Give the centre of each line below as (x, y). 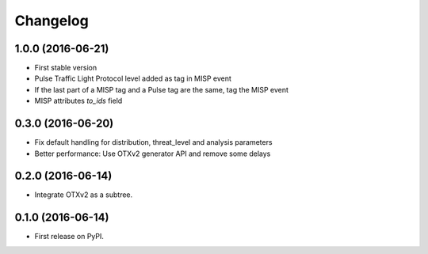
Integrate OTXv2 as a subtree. (84, 195)
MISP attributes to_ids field (78, 101)
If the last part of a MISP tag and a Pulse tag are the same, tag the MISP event (162, 89)
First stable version (66, 68)
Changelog (52, 21)
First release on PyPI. (69, 237)
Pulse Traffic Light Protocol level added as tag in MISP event (133, 78)
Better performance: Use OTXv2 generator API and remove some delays (153, 154)
